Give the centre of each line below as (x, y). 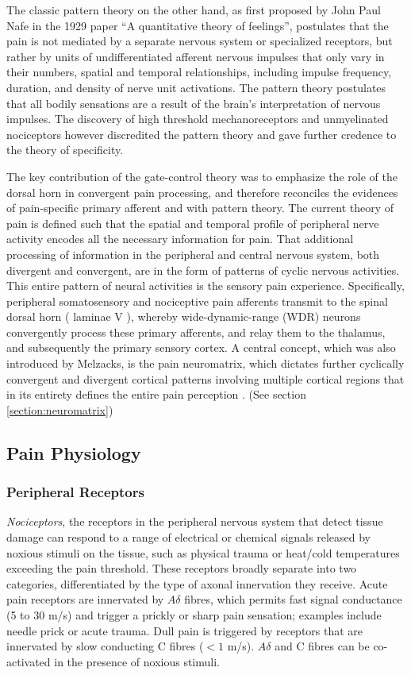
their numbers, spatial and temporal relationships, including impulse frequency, (199, 72)
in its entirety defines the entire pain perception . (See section (156, 394)
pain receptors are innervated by (85, 599)
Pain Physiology (74, 452)
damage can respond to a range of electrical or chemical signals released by (188, 537)
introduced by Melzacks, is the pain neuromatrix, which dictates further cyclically (205, 363)
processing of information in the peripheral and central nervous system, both (193, 254)
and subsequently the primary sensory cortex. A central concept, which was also (201, 347)
